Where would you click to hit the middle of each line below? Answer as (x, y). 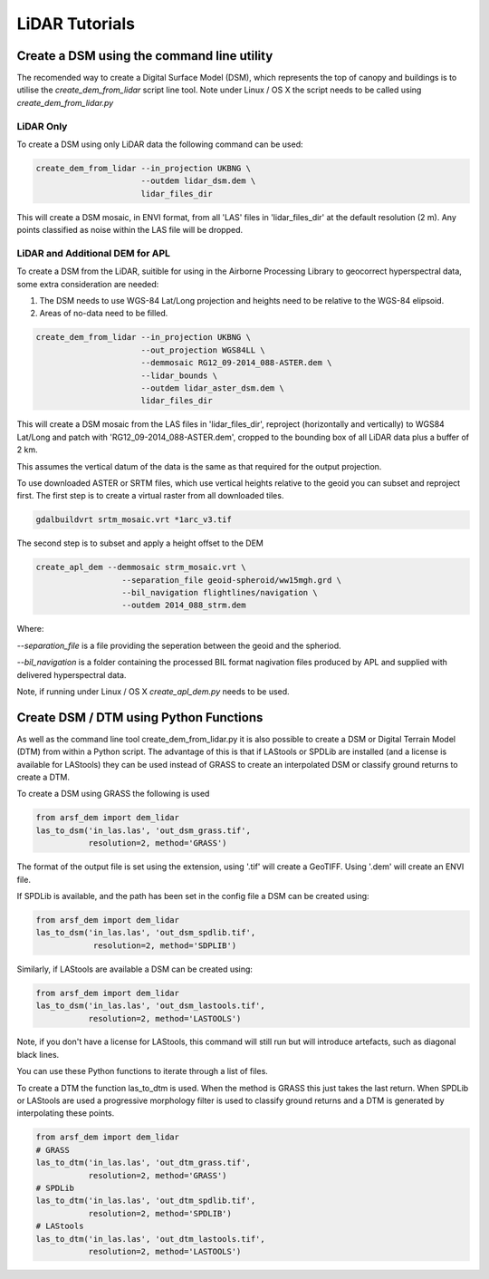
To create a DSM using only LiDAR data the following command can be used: (160, 144)
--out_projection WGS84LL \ (203, 350)
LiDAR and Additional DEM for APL (94, 253)
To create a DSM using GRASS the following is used (113, 794)
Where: (30, 629)
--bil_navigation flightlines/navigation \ (220, 593)
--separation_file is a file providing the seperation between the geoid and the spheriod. (179, 645)
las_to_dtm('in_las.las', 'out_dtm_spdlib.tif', (146, 1201)
